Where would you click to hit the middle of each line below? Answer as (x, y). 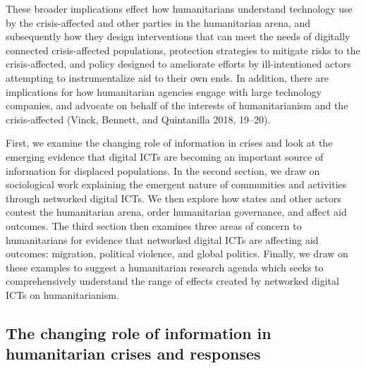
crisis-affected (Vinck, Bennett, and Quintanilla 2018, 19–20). (138, 119)
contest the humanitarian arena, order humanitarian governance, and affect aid (176, 212)
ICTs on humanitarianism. (62, 294)
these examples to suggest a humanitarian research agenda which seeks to (165, 267)
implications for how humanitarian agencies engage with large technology (164, 91)
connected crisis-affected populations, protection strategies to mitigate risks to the (183, 50)
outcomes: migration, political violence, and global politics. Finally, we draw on (177, 253)
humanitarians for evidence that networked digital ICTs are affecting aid (162, 239)
